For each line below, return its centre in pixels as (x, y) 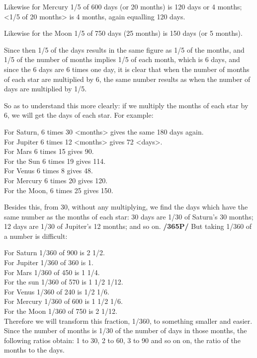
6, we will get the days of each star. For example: (79, 115)
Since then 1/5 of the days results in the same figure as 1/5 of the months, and (124, 49)
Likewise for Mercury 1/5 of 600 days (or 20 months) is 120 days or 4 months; (123, 6)
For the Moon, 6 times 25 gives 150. (59, 190)
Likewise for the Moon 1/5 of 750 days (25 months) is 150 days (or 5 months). (123, 33)
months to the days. (34, 350)
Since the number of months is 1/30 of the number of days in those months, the (126, 330)
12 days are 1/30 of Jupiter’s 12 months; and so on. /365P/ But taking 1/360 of (128, 226)
